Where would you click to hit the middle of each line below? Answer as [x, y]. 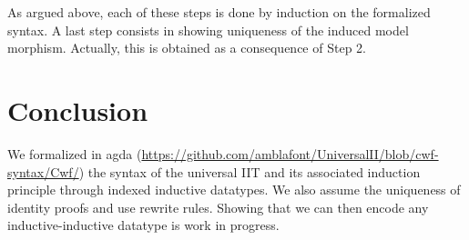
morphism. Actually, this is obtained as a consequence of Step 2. [187, 48]
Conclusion [78, 110]
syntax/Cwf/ [43, 171]
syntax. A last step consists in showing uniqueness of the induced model [208, 30]
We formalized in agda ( [75, 153]
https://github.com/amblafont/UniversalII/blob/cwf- [290, 153]
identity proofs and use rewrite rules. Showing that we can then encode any [218, 207]
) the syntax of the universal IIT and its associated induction [250, 171]
